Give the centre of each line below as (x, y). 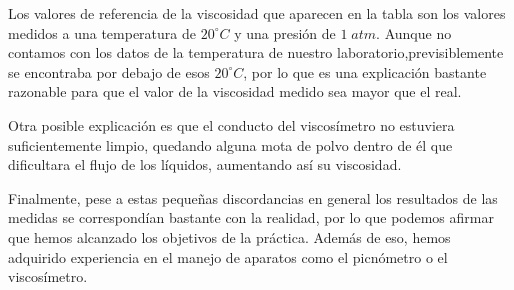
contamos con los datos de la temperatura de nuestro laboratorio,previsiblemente (256, 52)
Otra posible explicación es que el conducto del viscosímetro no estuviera (231, 124)
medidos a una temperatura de (102, 32)
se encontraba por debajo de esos (109, 71)
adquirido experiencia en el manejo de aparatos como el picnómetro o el (228, 256)
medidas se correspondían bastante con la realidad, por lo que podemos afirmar (251, 217)
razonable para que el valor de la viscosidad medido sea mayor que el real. (235, 91)
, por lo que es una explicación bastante (365, 71)
